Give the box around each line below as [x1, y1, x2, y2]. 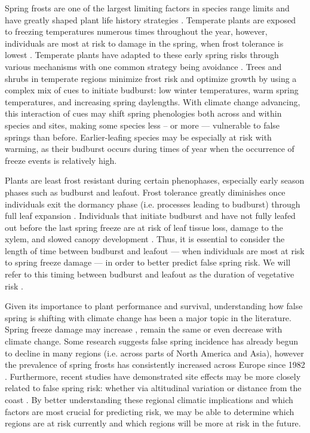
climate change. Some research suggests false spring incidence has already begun [5, 335, 299, 347]
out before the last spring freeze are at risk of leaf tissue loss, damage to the [5, 221, 283, 233]
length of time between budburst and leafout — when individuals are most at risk [5, 244, 305, 257]
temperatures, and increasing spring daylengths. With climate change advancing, [5, 95, 300, 108]
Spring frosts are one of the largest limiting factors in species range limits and [5, 2, 290, 14]
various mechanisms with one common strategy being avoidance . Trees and [5, 60, 282, 72]
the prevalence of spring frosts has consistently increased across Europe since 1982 [5, 358, 305, 371]
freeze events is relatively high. [5, 154, 117, 166]
